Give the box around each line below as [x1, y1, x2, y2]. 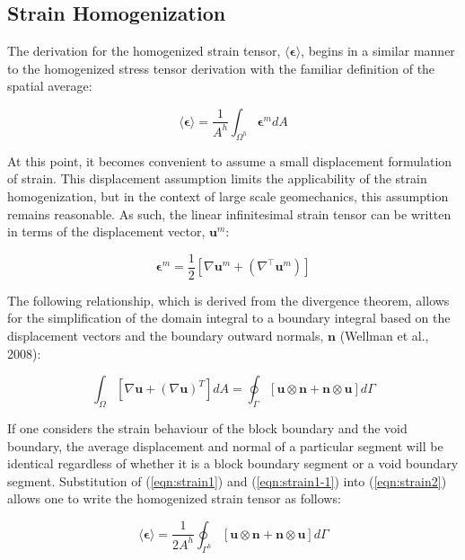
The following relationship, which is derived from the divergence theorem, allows [7, 290, 450, 309]
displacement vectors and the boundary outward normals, [7, 326, 324, 344]
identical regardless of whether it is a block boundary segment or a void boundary [7, 454, 459, 473]
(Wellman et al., [339, 326, 429, 344]
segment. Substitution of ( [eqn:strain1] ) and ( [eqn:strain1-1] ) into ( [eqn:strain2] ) [7, 471, 447, 490]
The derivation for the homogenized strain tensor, [7, 41, 281, 60]
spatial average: [7, 76, 92, 95]
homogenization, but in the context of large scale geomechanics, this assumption [7, 186, 449, 205]
